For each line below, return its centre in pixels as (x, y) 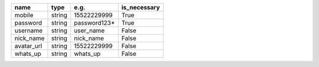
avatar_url (28, 46)
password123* (95, 23)
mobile (24, 15)
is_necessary (141, 7)
